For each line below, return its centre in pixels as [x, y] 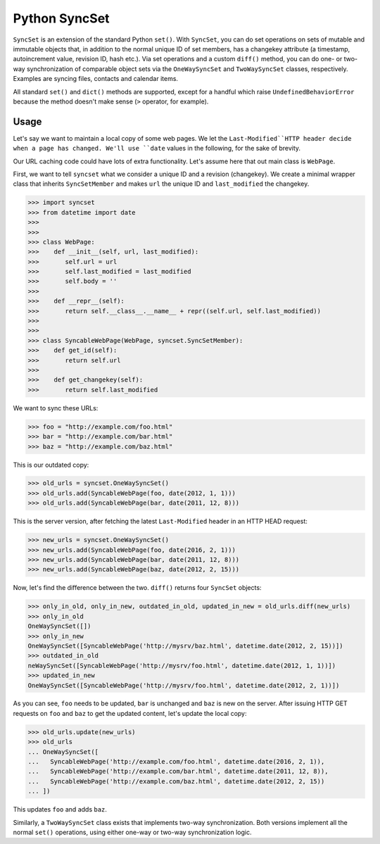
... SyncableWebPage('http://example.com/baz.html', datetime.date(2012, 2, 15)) [176, 781]
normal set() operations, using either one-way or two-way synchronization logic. [132, 832]
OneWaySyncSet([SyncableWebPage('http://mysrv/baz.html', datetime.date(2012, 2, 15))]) [186, 645]
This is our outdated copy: [51, 465]
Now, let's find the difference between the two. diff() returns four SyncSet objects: [137, 588]
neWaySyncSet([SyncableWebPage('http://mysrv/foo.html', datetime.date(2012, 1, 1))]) [182, 666]
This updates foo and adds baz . [60, 810]
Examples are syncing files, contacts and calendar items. [96, 79]
